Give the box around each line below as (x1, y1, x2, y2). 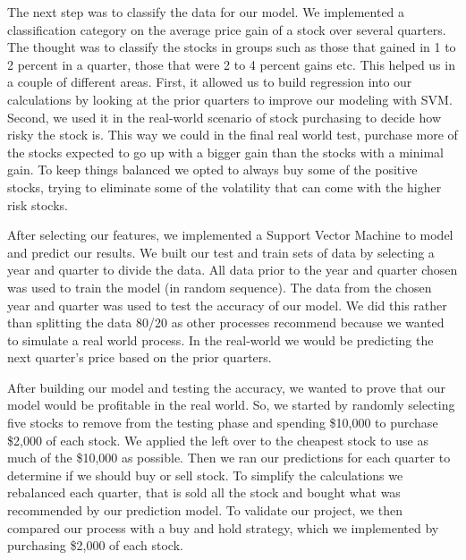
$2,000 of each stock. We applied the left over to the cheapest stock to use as (7, 430, 428, 449)
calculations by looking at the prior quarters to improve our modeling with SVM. (7, 89, 453, 108)
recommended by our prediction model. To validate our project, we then (7, 501, 402, 520)
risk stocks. (7, 195, 68, 214)
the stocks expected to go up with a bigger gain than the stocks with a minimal (7, 142, 444, 161)
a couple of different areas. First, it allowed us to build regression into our (7, 72, 412, 91)
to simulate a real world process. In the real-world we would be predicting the (7, 330, 434, 349)
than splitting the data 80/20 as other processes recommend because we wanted (7, 313, 445, 332)
